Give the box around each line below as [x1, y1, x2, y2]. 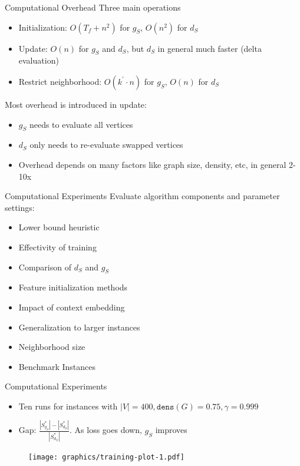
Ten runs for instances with [18, 399, 118, 412]
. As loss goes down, [70, 424, 142, 436]
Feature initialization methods [18, 281, 128, 293]
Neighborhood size [18, 341, 85, 353]
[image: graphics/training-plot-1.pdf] [28, 453, 184, 462]
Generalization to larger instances [18, 320, 140, 333]
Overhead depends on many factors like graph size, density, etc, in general [18, 158, 286, 170]
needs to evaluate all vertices [29, 118, 133, 130]
